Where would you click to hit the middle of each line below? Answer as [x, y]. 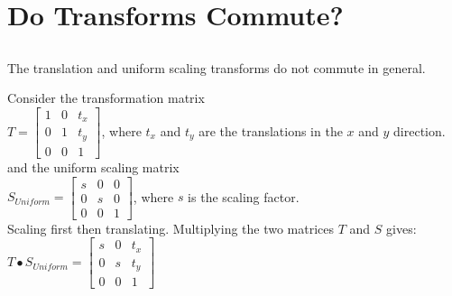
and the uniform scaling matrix [93, 166]
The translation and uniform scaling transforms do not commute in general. [217, 67]
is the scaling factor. [244, 196]
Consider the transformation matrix [106, 98]
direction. [420, 130]
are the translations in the [271, 130]
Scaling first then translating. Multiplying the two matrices [171, 228]
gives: [401, 228]
